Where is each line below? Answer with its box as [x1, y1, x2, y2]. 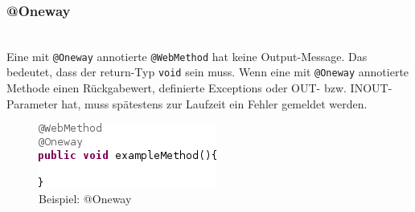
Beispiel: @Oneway [39, 190, 132, 206]
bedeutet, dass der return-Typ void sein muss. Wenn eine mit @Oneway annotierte [6, 63, 409, 80]
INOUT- [350, 79, 392, 96]
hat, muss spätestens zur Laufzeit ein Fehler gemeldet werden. [61, 95, 368, 112]
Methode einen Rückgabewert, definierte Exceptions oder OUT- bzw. [6, 79, 347, 96]
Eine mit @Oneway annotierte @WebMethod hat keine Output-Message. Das [6, 47, 368, 64]
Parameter [6, 95, 58, 112]
